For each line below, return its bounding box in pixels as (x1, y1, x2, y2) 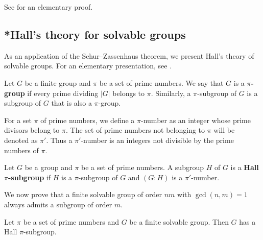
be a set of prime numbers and (23, 216, 119, 227)
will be (213, 125, 235, 135)
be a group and (25, 162, 73, 173)
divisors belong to (4, 125, 60, 135)
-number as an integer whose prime (141, 114, 251, 125)
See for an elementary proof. (4, 2, 93, 12)
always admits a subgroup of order (4, 199, 112, 209)
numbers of (4, 145, 39, 155)
